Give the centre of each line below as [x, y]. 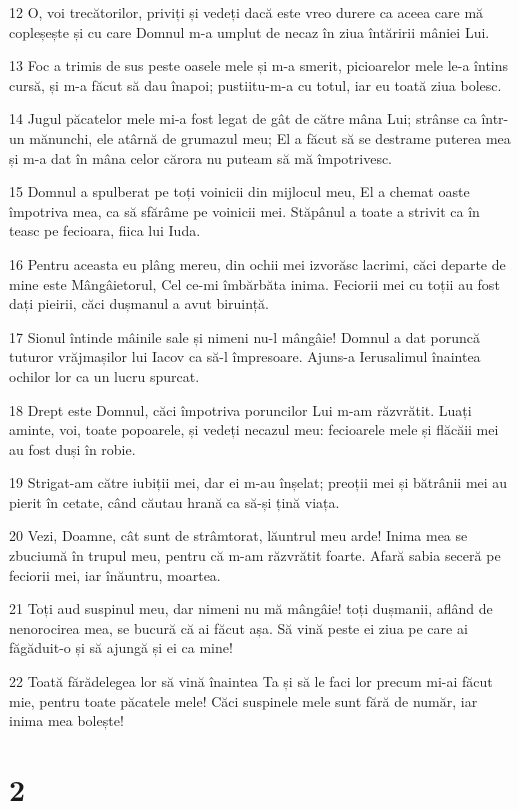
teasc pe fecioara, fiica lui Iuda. [105, 230]
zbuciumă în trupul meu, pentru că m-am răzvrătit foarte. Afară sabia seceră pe [255, 555]
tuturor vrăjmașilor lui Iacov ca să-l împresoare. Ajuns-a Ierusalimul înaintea [245, 356]
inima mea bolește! [66, 720]
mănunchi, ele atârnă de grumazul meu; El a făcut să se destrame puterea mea [270, 137]
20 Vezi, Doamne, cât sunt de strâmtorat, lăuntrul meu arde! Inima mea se [238, 535]
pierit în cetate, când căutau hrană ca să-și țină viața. [174, 501]
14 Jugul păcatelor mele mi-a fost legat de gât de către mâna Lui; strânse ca [243, 118]
